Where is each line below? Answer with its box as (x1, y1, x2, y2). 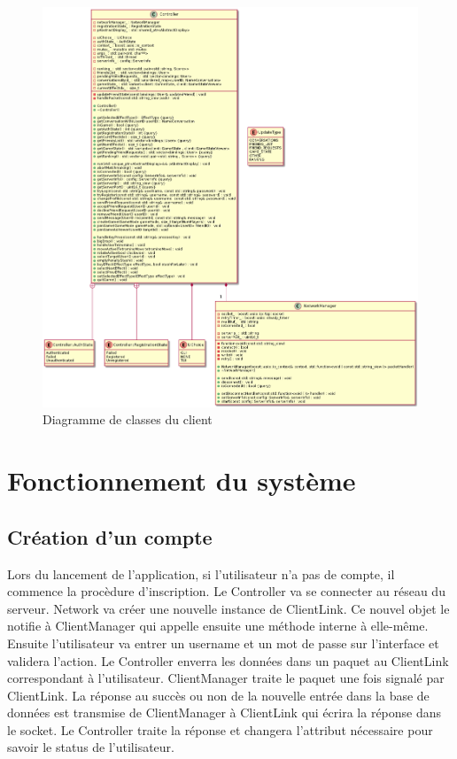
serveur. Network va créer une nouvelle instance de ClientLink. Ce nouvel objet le (7, 599, 450, 617)
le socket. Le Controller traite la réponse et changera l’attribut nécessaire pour (7, 720, 433, 739)
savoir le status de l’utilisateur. (7, 738, 174, 756)
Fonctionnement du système (7, 462, 356, 499)
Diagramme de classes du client (43, 410, 213, 429)
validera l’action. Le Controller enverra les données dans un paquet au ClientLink (7, 651, 449, 670)
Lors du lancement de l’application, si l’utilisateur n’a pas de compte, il (7, 564, 395, 583)
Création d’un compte (7, 523, 213, 550)
